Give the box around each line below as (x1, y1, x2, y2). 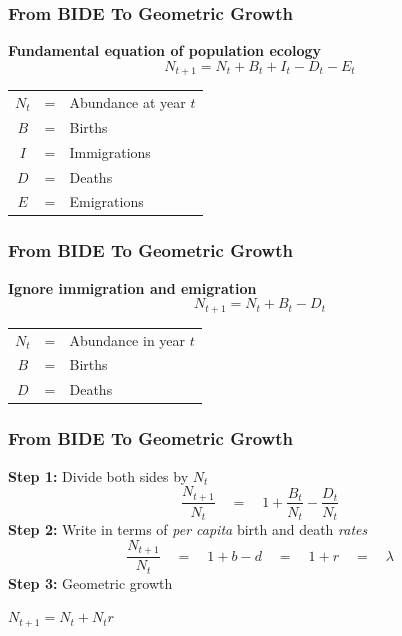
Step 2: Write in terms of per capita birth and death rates (8, 519, 368, 540)
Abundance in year (69, 329, 186, 350)
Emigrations (69, 191, 144, 212)
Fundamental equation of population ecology (8, 40, 322, 61)
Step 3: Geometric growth (8, 572, 173, 593)
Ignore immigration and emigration (8, 277, 257, 298)
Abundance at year (69, 92, 186, 113)
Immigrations (69, 141, 151, 162)
